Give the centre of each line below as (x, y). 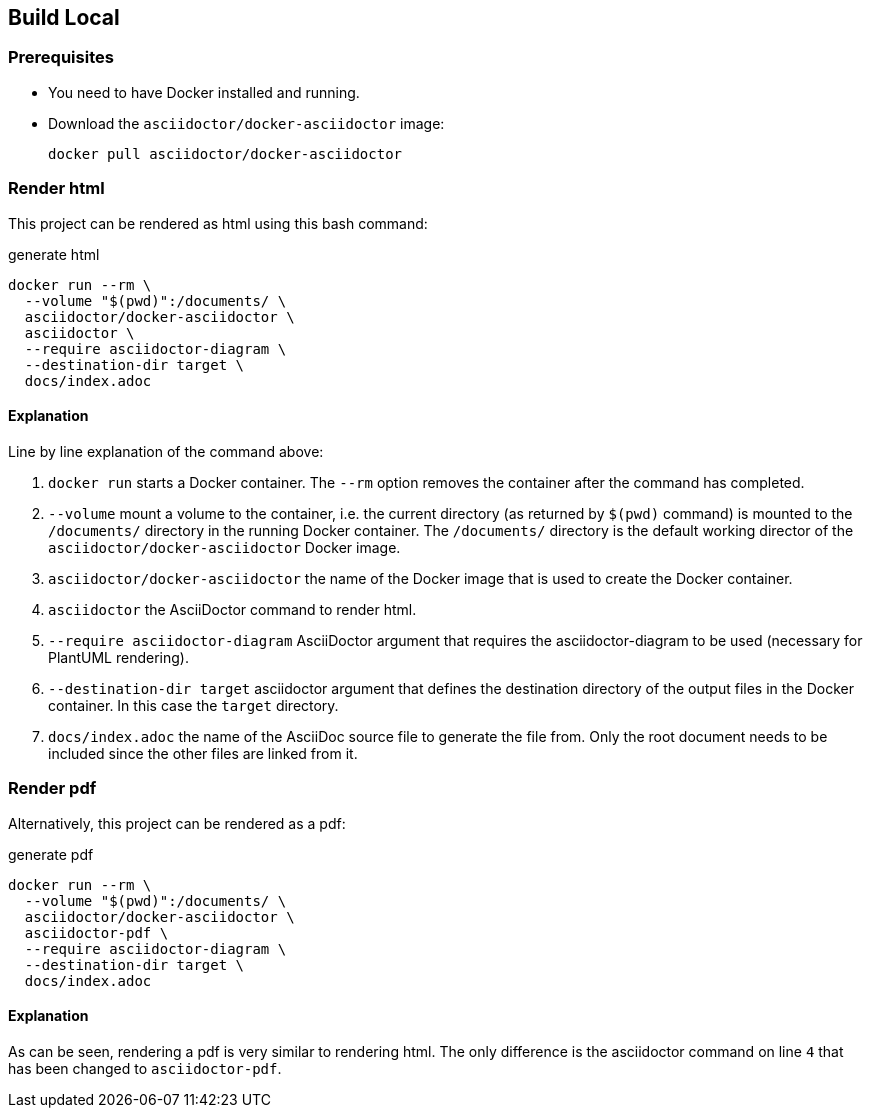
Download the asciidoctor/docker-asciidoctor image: (246, 123)
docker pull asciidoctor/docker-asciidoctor (225, 153)
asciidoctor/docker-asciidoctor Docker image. (224, 547)
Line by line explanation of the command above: (166, 451)
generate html (54, 254)
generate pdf (51, 854)
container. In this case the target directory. (193, 705)
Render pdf (52, 788)
